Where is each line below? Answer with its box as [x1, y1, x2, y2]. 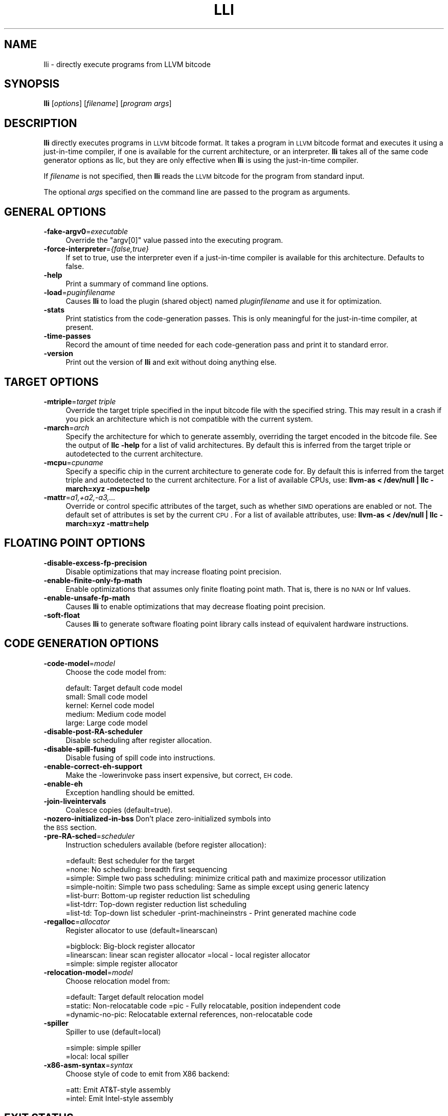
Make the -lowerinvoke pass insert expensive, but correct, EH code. [65, 770, 293, 779]
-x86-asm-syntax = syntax [43, 1060, 133, 1069]
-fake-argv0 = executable [43, 227, 128, 236]
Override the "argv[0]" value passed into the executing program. [65, 236, 283, 245]
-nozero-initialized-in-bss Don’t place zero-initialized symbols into [43, 814, 271, 823]
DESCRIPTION [4, 116, 77, 130]
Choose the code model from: [65, 667, 166, 676]
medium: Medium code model [65, 709, 166, 718]
